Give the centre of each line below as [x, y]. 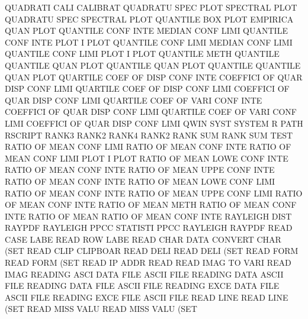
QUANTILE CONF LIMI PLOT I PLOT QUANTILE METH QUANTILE [142, 54]
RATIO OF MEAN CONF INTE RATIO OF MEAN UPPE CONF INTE [140, 170]
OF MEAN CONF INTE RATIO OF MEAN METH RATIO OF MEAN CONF [151, 204]
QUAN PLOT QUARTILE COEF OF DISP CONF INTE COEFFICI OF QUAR [154, 77]
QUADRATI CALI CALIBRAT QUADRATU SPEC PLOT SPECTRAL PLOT [151, 7]
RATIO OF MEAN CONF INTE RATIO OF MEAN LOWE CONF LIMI [140, 181]
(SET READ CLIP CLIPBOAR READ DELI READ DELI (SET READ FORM [152, 251]
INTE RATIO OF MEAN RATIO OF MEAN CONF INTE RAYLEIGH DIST [148, 216]
